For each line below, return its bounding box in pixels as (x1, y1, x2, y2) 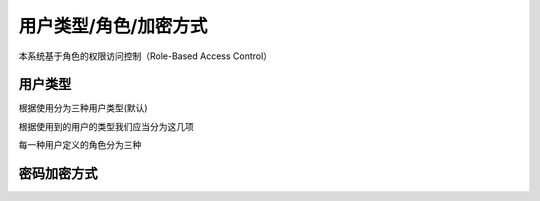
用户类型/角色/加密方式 (18, 15, 208, 37)
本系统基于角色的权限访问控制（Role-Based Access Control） (18, 50, 273, 62)
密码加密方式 (18, 165, 98, 182)
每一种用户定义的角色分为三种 (18, 139, 142, 151)
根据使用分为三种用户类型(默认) (18, 102, 149, 114)
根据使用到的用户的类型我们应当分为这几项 (18, 120, 194, 132)
